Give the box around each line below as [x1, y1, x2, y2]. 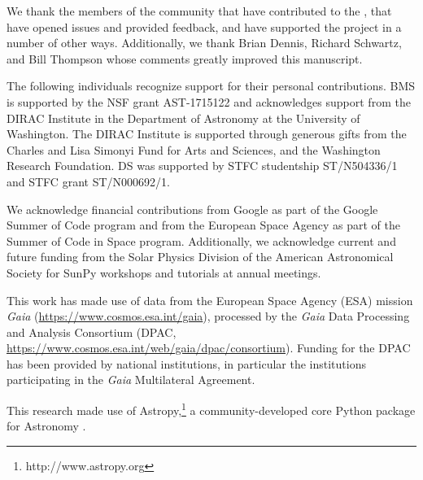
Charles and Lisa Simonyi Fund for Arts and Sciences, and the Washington [7, 141, 381, 158]
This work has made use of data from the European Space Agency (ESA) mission [7, 291, 413, 308]
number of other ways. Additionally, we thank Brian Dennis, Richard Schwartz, [7, 34, 402, 51]
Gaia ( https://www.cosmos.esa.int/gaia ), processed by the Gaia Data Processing [7, 308, 410, 325]
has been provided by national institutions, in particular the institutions [7, 355, 366, 372]
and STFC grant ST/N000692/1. [7, 172, 170, 190]
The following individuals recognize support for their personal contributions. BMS [7, 77, 416, 94]
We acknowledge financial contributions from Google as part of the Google [7, 200, 378, 217]
